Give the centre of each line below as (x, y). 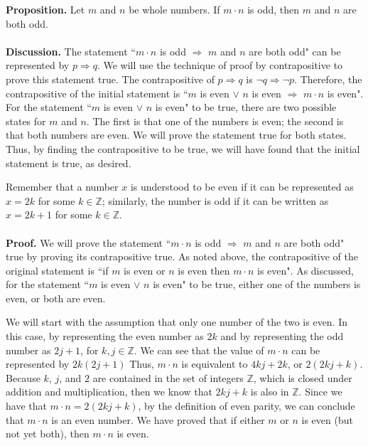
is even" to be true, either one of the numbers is (257, 284)
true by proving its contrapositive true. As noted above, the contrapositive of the (182, 256)
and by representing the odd (282, 336)
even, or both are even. (56, 298)
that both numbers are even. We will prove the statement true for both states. (176, 135)
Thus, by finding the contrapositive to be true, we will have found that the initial (183, 148)
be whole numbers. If (174, 9)
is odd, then (274, 9)
